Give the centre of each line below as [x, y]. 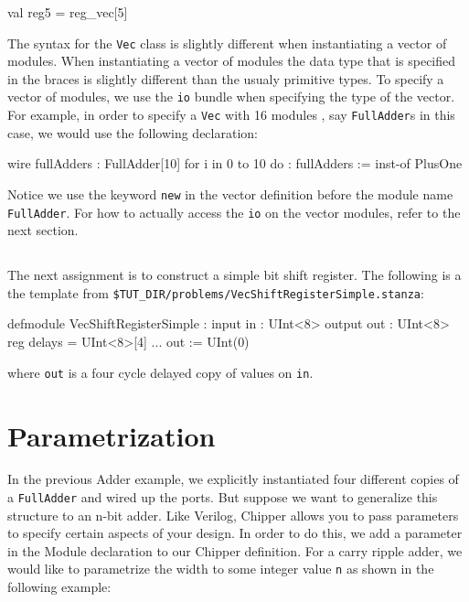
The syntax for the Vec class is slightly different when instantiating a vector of [227, 43]
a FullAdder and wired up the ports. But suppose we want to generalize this [223, 497]
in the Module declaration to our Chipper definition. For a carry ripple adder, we [235, 550]
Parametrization [112, 435]
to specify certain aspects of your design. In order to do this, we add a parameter [235, 533]
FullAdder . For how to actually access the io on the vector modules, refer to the [234, 212]
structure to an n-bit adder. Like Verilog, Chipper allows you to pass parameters [233, 515]
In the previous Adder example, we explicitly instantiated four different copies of [233, 479]
